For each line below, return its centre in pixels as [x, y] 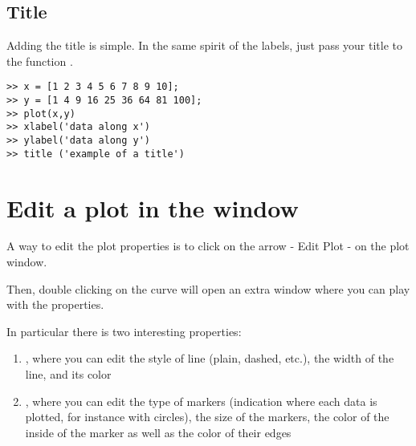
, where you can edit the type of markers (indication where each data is [201, 401]
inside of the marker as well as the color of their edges [158, 432]
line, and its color [68, 374]
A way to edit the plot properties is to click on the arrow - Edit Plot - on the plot [208, 246]
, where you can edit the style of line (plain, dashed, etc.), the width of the [210, 358]
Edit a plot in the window [153, 207]
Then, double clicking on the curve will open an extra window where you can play [208, 288]
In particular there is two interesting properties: [124, 331]
